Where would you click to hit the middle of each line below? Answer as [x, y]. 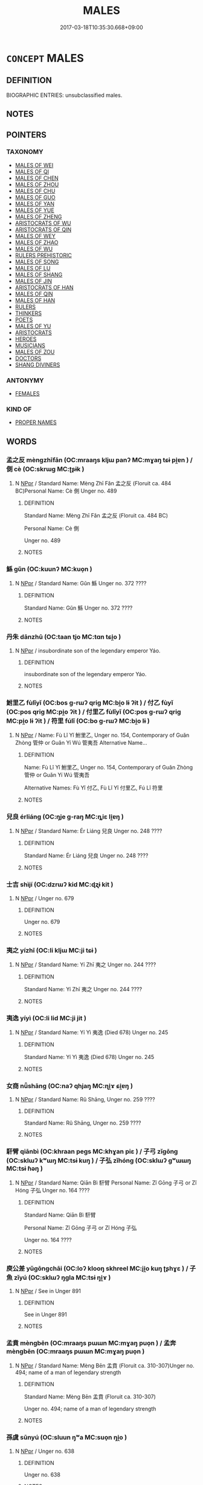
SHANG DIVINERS [37, 365]
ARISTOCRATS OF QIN [43, 229]
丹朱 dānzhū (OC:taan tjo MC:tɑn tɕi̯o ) [64, 637]
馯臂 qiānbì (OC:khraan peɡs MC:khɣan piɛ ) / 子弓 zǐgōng [92, 1152]
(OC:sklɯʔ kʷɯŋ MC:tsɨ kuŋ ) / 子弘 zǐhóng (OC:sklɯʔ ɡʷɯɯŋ [99, 1161]
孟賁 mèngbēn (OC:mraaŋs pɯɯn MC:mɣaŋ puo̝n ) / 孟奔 [91, 1343]
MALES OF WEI [34, 165]
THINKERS [28, 313]
